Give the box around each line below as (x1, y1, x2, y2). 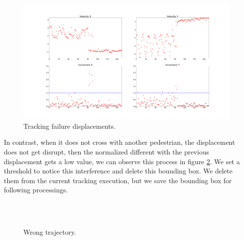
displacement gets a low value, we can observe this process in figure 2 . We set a (4, 156, 240, 166)
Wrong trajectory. (23, 227, 76, 237)
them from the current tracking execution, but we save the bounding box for (4, 175, 232, 185)
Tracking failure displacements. (23, 120, 116, 131)
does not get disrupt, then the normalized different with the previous (4, 147, 209, 157)
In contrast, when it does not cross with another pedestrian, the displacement (4, 137, 235, 147)
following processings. (4, 185, 68, 195)
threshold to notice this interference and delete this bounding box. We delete (4, 166, 233, 176)
